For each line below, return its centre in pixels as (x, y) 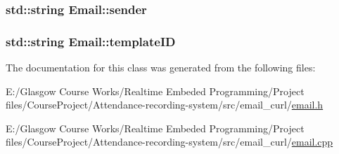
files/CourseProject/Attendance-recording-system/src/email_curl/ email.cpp (169, 142)
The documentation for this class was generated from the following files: (161, 68)
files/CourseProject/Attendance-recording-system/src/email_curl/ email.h (165, 105)
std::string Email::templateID (91, 41)
